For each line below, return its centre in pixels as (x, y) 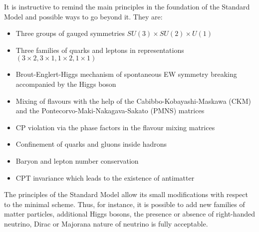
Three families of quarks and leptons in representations (100, 50)
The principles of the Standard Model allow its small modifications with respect (126, 194)
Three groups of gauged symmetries (70, 33)
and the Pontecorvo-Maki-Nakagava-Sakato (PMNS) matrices (110, 111)
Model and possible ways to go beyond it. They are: (83, 16)
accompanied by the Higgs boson (66, 84)
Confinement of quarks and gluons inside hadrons (91, 144)
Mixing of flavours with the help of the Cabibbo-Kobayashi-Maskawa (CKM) (133, 101)
